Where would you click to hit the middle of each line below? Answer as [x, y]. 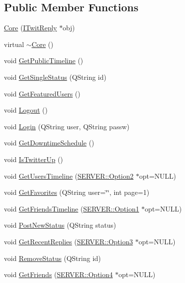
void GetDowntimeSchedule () [49, 143]
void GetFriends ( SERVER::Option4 [58, 274]
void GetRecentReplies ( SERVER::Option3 [68, 241]
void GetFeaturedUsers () [42, 93]
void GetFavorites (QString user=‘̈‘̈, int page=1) [77, 192]
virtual [14, 44]
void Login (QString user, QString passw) [67, 126]
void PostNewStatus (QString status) [60, 225]
